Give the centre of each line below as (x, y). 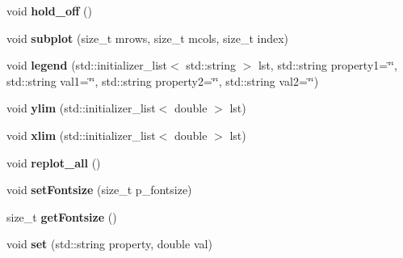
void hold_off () (49, 11)
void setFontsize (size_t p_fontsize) (99, 190)
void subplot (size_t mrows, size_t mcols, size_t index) (148, 38)
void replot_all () (54, 162)
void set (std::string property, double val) (109, 244)
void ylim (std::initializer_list (81, 108)
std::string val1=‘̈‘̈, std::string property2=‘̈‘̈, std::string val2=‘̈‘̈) (163, 80)
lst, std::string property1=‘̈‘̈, (327, 65)
